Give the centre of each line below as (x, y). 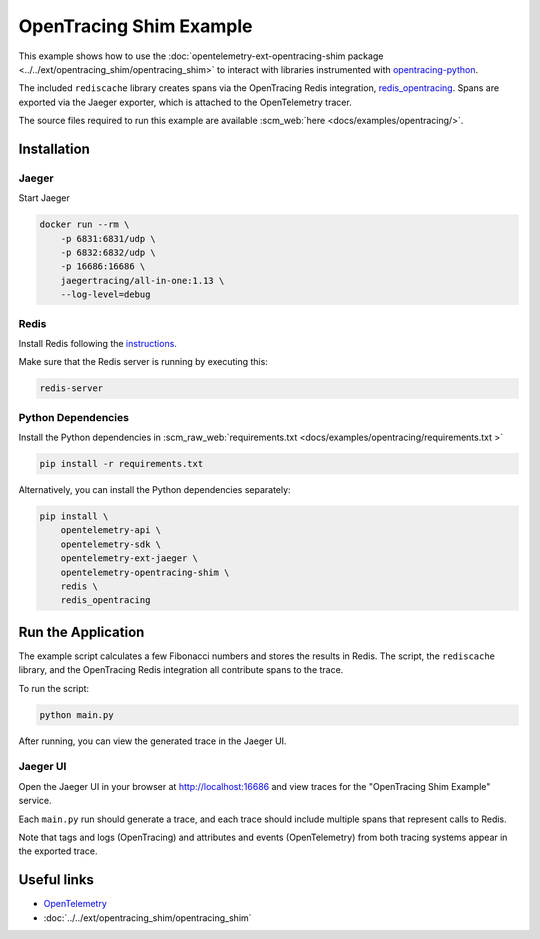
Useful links (56, 880)
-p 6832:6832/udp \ (108, 253)
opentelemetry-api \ (111, 530)
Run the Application (81, 631)
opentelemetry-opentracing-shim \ (145, 572)
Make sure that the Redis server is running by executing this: (143, 362)
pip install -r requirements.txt (121, 464)
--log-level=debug (105, 294)
